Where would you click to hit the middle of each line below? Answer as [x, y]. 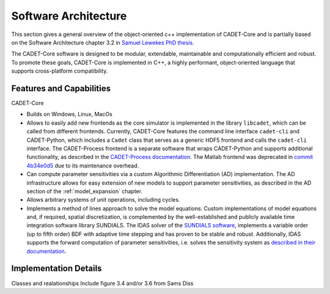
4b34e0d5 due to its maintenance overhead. [83, 166]
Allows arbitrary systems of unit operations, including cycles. [103, 200]
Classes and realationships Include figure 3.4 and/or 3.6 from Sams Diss [102, 283]
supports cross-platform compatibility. [60, 71]
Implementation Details [57, 269]
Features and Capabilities [61, 88]
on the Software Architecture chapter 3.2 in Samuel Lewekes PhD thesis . [103, 42]
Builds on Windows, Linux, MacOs [69, 114]
